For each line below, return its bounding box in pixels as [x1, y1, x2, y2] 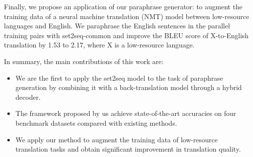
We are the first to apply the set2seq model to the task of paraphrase [15, 72, 223, 83]
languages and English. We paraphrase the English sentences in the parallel [4, 21, 230, 31]
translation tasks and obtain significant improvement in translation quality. [15, 144, 241, 154]
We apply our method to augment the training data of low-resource [15, 134, 218, 144]
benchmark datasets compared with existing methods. [15, 117, 177, 128]
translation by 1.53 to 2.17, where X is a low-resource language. [4, 40, 195, 50]
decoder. [15, 91, 41, 102]
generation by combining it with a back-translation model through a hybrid [15, 82, 242, 92]
